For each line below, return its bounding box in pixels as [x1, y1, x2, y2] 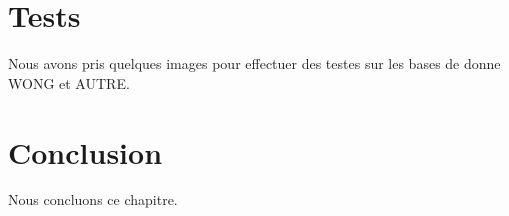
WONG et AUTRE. [8, 72, 130, 93]
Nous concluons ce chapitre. [8, 189, 178, 210]
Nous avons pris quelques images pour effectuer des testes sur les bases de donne [8, 53, 501, 74]
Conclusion [8, 131, 163, 172]
